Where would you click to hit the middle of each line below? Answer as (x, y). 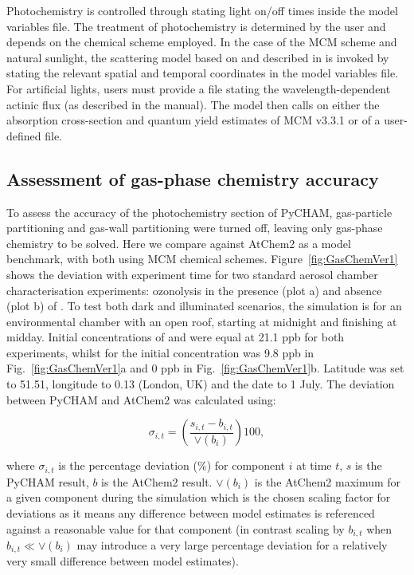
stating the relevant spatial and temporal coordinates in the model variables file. (203, 73)
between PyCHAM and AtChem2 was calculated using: (141, 399)
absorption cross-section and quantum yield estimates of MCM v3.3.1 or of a (193, 120)
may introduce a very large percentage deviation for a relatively (232, 544)
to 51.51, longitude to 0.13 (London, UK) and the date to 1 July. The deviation (201, 384)
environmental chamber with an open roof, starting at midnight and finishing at (202, 321)
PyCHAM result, (48, 481)
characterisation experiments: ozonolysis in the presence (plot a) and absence (194, 290)
